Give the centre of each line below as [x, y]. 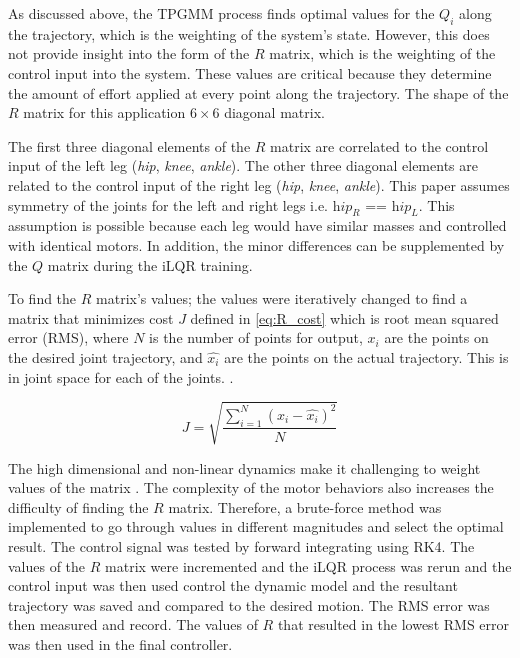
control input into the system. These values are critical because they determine [250, 72]
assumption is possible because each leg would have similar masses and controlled [257, 225]
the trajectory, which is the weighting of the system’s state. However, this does [249, 33]
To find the [42, 298]
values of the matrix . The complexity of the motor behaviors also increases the [251, 487]
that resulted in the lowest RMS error [393, 624]
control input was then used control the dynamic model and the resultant [233, 585]
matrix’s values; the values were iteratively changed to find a [282, 298]
